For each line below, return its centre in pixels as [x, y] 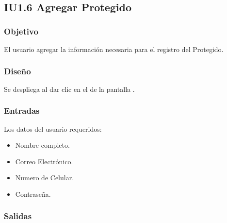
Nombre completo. [42, 145]
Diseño [17, 71]
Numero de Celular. [45, 178]
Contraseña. [33, 194]
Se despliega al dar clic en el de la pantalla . [69, 89]
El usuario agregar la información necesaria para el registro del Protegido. [114, 49]
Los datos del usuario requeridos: [53, 129]
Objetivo [21, 31]
